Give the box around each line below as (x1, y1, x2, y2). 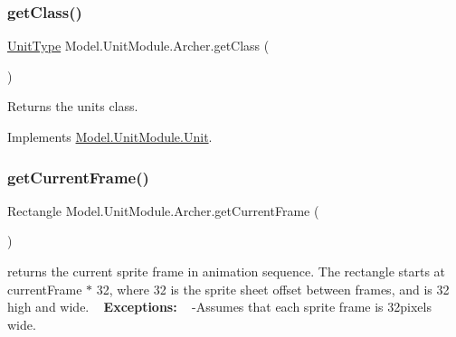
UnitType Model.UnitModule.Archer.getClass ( (7, 36, 270, 55)
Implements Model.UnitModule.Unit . (7, 127, 213, 145)
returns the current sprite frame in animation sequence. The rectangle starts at (7, 262, 446, 280)
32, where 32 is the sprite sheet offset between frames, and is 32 (96, 279, 450, 298)
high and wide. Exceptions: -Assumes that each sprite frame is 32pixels (7, 297, 432, 316)
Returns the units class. (7, 97, 138, 116)
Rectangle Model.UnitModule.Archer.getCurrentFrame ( (7, 201, 319, 220)
